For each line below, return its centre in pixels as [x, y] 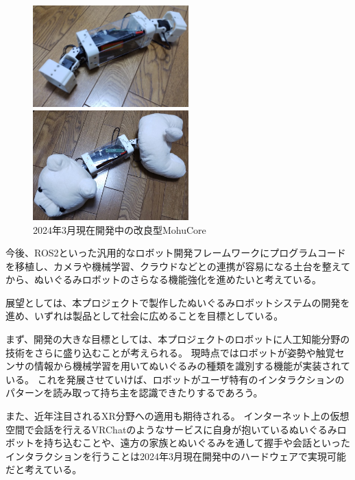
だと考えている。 [44, 469]
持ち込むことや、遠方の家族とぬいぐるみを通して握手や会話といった [197, 443]
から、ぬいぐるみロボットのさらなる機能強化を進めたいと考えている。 [164, 279]
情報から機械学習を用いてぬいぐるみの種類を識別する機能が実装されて [192, 366]
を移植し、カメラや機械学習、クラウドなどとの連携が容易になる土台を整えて [178, 266]
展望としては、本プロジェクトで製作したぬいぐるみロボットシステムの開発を [178, 302]
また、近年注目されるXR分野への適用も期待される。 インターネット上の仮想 [177, 416]
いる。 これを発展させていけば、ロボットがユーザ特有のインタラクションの [175, 379]
